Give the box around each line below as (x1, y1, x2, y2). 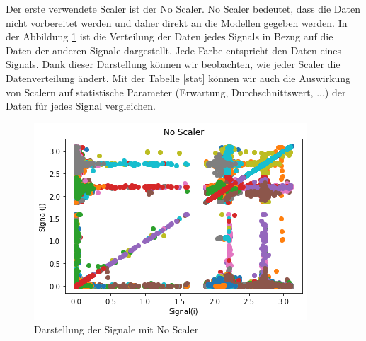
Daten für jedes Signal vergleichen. (6, 98, 156, 113)
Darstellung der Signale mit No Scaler (34, 322, 199, 337)
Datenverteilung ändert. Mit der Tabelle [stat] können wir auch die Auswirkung (6, 70, 351, 85)
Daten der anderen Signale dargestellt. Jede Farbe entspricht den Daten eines (6, 42, 342, 57)
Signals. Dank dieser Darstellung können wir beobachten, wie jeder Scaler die (6, 57, 341, 71)
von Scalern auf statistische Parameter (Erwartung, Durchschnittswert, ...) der (6, 84, 346, 99)
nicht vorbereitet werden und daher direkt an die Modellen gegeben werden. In (6, 15, 348, 30)
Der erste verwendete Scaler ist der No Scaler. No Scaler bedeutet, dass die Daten (6, 1, 361, 16)
